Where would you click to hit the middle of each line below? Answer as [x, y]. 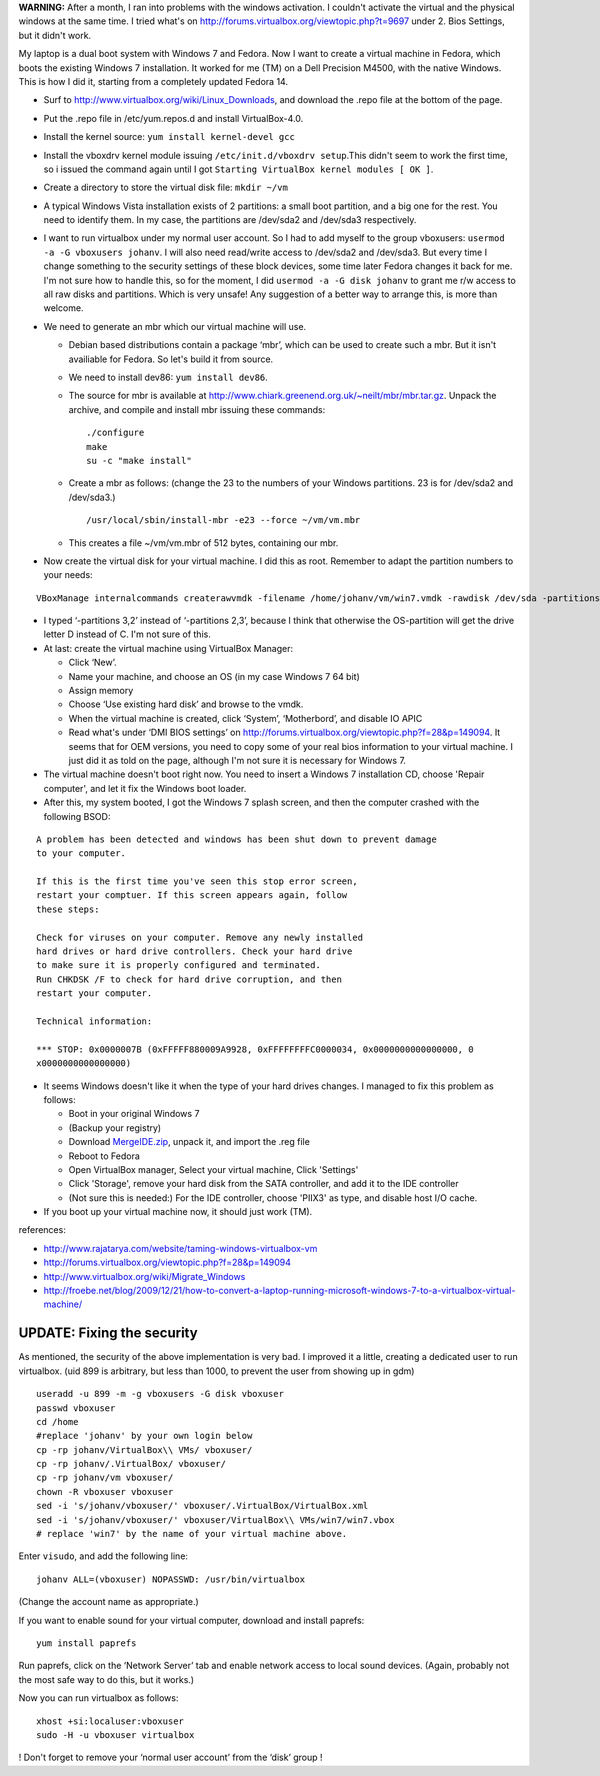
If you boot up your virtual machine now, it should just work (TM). [178, 1212]
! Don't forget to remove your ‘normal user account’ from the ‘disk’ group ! [171, 1757]
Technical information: [94, 1021]
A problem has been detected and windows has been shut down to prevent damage [236, 839]
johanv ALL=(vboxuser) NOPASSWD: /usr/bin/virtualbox [170, 1579]
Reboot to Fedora [104, 1156]
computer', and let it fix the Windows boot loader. [145, 788]
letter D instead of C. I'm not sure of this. [127, 634]
